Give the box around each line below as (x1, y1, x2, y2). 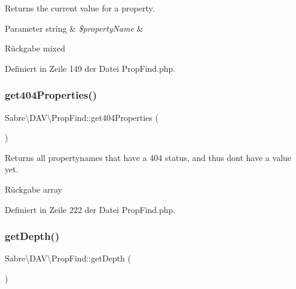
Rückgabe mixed (5, 42, 65, 54)
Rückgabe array (5, 182, 62, 195)
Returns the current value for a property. (5, 2, 155, 14)
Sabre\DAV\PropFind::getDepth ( (5, 252, 131, 264)
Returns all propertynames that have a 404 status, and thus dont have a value (5, 151, 292, 163)
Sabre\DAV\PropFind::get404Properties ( (5, 111, 158, 123)
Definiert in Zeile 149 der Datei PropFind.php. (5, 62, 176, 74)
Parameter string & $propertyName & (5, 22, 144, 34)
